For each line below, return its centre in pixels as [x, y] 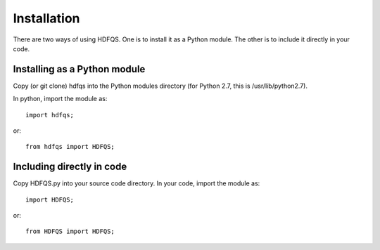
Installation [46, 18]
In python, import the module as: [60, 99]
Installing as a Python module [79, 69]
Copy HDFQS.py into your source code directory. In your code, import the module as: [137, 183]
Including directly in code [70, 167]
